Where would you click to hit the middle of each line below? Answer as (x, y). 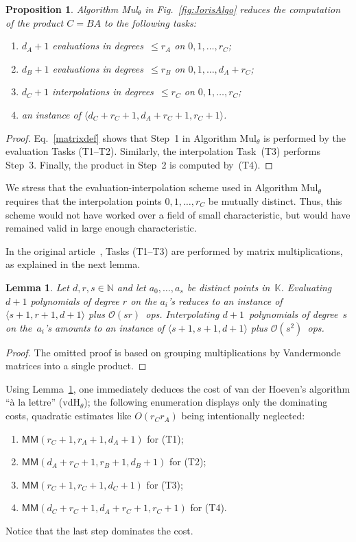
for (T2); (188, 461)
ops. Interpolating (182, 314)
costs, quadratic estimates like (69, 416)
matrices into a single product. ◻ (76, 366)
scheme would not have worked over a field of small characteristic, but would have (178, 214)
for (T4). (209, 507)
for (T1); (165, 438)
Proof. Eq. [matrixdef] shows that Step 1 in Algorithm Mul (131, 137)
